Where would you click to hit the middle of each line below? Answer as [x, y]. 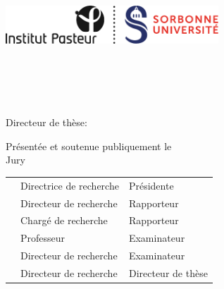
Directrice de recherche [70, 185]
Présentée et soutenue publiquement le [89, 146]
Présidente [151, 185]
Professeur [43, 238]
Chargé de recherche [64, 220]
